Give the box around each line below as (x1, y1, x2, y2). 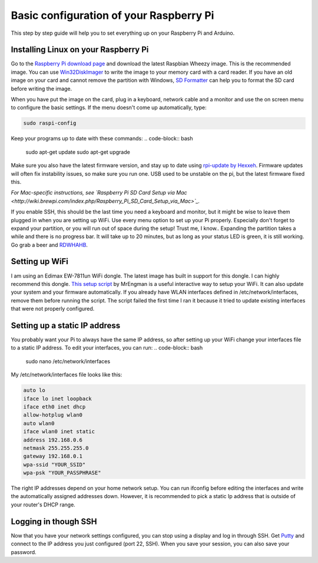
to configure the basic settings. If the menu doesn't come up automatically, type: (11, 104, 207, 111)
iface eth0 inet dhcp (23, 403, 86, 410)
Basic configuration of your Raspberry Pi (11, 9, 214, 22)
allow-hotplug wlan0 (23, 411, 82, 419)
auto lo (23, 387, 45, 394)
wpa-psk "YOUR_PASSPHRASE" (23, 469, 101, 476)
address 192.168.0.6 (23, 436, 82, 443)
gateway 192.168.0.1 (23, 453, 82, 460)
